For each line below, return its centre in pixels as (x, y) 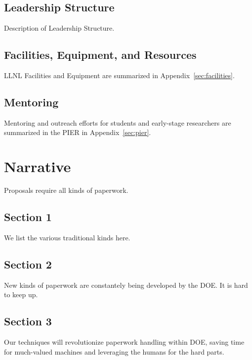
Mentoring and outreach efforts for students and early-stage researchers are (118, 122)
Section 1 (28, 217)
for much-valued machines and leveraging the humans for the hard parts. (114, 351)
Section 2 (28, 264)
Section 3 (28, 321)
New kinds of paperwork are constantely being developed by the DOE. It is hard (126, 285)
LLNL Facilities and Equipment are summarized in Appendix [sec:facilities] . (119, 75)
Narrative (38, 166)
